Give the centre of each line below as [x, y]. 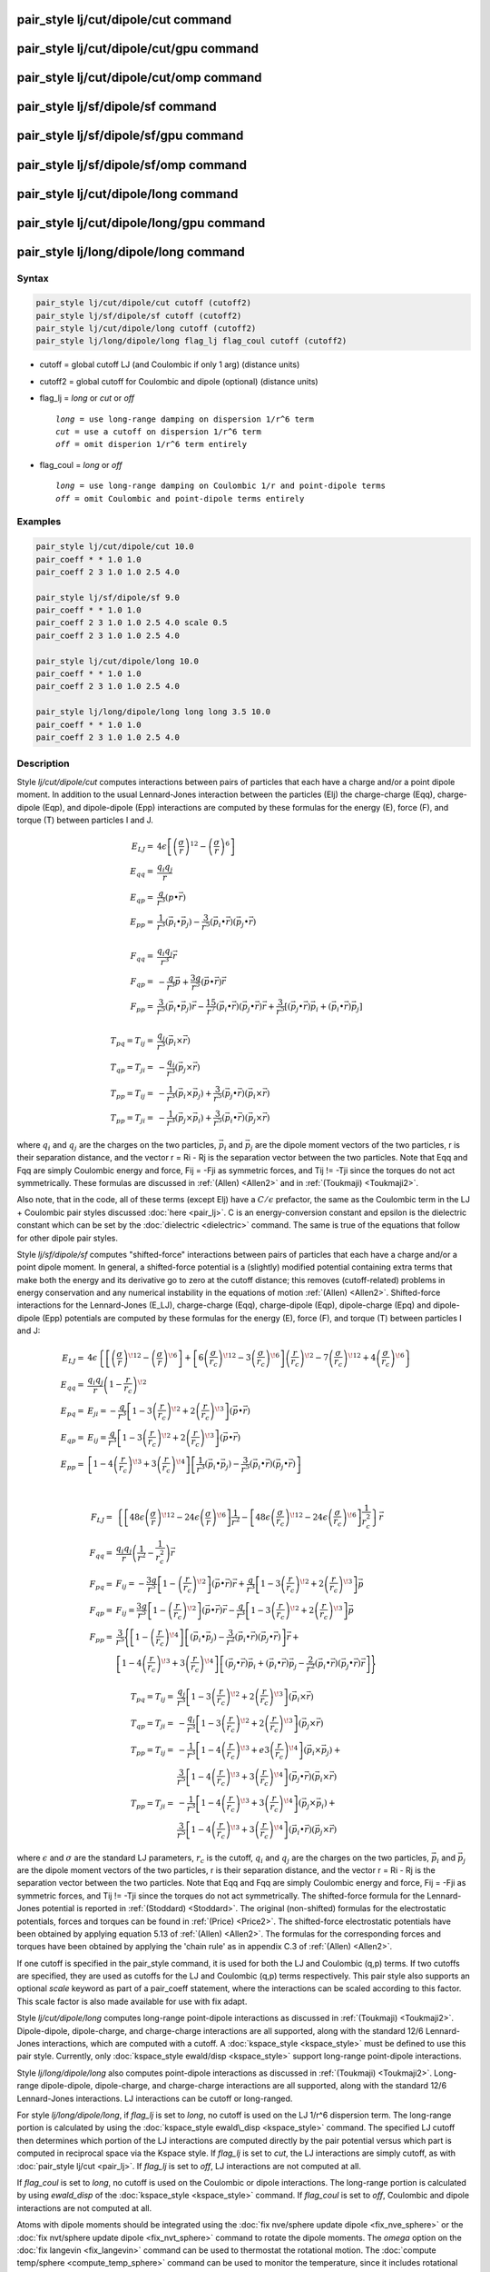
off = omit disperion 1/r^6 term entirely [152, 444]
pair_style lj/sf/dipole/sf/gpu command [130, 136]
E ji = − [102, 1412]
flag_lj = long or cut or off [87, 398]
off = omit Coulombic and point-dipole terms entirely [180, 498]
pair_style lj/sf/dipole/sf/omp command [132, 165]
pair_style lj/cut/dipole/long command [127, 194]
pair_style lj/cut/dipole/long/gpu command [141, 223]
